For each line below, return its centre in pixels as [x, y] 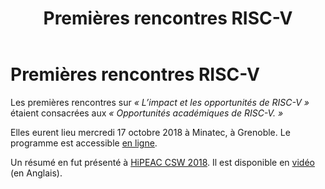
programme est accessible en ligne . [84, 143]
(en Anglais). [36, 173]
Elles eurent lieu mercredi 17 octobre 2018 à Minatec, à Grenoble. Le [150, 132]
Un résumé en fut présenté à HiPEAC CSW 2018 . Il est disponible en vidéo [162, 162]
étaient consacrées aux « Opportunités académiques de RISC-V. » [147, 113]
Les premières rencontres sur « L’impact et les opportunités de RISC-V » [160, 102]
